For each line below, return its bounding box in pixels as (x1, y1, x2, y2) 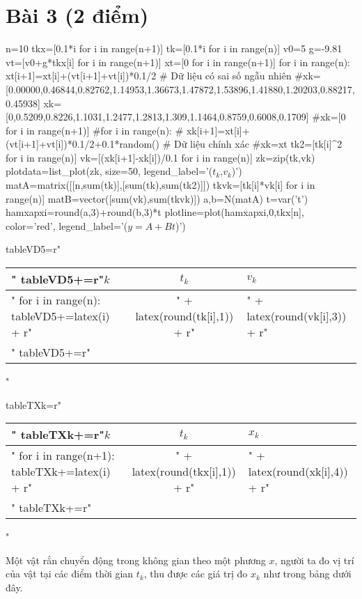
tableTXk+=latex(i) (11, 463, 111, 480)
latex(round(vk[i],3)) (246, 308, 347, 325)
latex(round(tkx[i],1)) (132, 463, 236, 480)
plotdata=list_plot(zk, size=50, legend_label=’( (6, 164, 213, 178)
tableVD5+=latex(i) (11, 308, 110, 325)
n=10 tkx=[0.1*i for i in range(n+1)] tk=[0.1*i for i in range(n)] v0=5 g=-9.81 (6, 41, 343, 56)
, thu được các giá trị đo (143, 566, 248, 581)
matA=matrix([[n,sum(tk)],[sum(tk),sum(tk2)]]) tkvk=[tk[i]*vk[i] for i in (6, 178, 315, 192)
